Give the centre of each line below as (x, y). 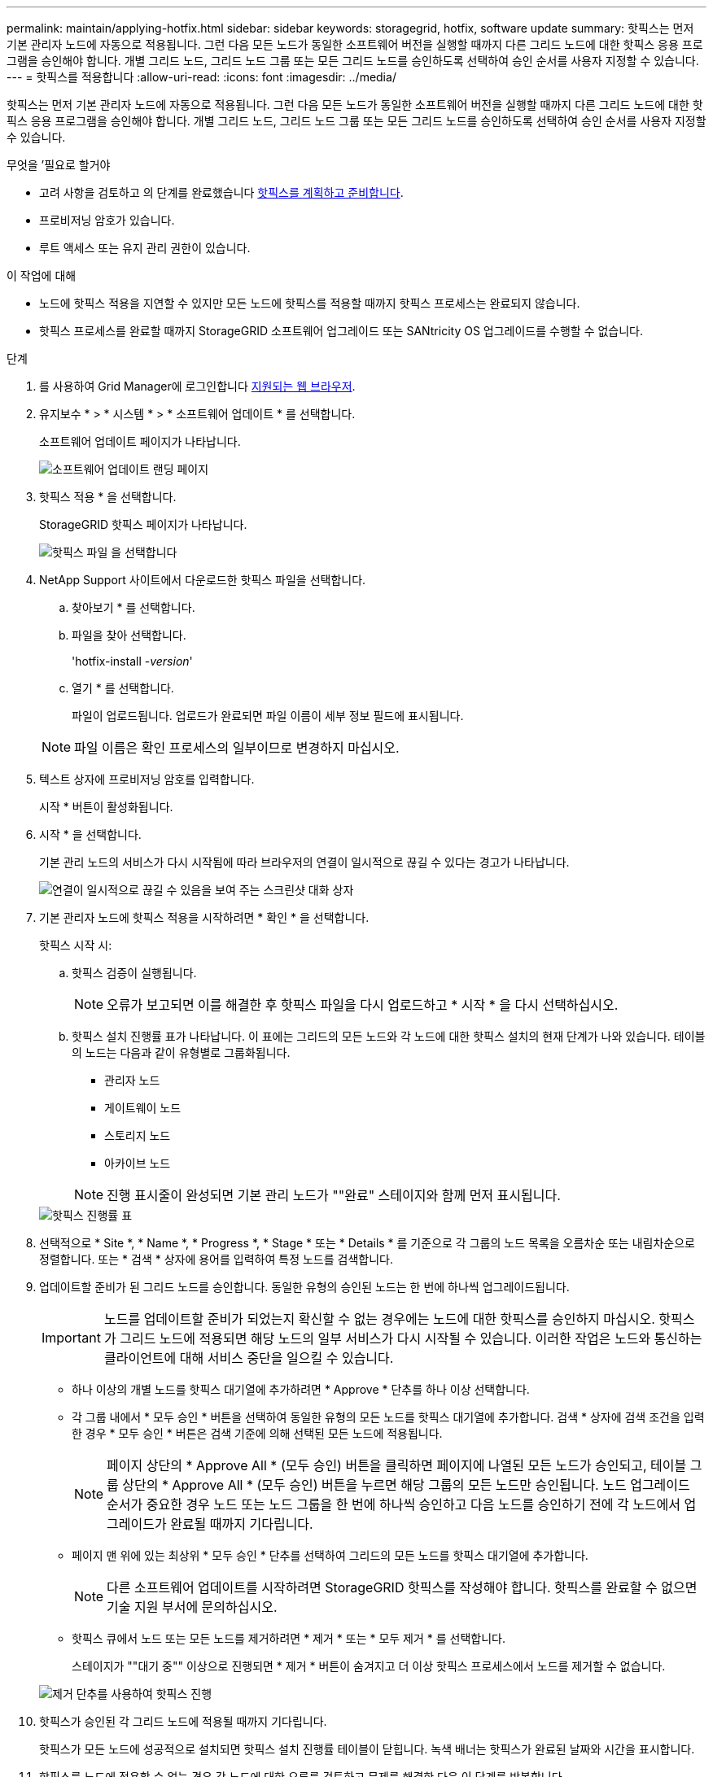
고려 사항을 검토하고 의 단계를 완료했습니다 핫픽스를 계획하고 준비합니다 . (221, 192)
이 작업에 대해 (42, 275)
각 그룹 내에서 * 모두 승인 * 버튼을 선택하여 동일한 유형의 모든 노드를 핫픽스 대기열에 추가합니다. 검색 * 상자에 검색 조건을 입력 (388, 1417)
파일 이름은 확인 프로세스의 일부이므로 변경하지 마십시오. (237, 748)
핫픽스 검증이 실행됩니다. (134, 973)
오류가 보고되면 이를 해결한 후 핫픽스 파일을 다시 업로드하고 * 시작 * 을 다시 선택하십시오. (363, 1005)
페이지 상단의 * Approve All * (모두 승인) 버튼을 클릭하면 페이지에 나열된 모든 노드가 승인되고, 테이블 (397, 1465)
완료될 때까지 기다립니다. (242, 1524)
